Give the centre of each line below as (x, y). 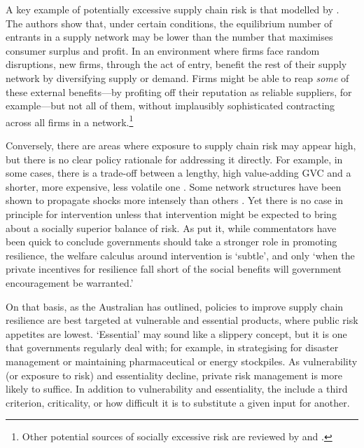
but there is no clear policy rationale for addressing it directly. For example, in (174, 159)
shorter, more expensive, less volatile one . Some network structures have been (174, 186)
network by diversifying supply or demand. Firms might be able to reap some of (177, 77)
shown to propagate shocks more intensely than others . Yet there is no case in (175, 200)
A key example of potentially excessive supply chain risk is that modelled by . (173, 9)
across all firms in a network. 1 (70, 121)
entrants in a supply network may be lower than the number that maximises (169, 37)
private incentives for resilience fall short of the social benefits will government (174, 269)
